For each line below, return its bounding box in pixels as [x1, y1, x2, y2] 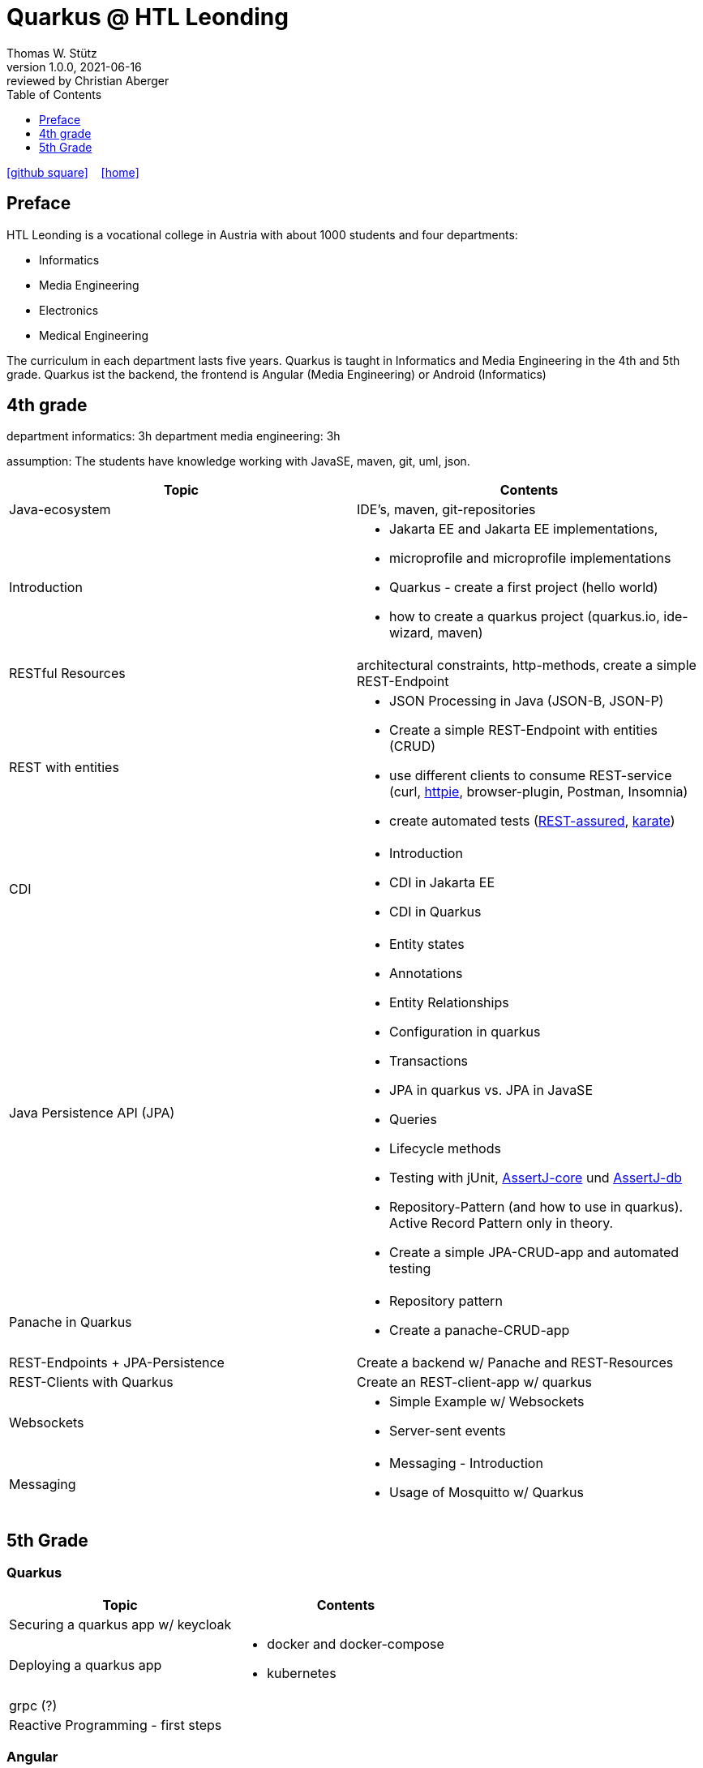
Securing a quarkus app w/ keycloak [9, 1616, 232, 1633]
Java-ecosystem [9, 501, 111, 518]
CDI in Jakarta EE [389, 874, 495, 891]
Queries [389, 1111, 437, 1128]
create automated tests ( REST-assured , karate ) [389, 813, 675, 830]
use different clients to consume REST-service [389, 767, 672, 784]
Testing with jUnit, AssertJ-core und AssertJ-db [389, 1169, 682, 1187]
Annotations [389, 965, 463, 982]
